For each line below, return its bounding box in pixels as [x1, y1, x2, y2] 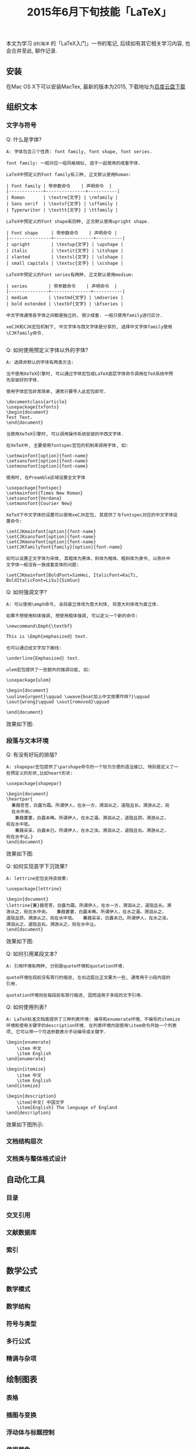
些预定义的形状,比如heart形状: [6, 770, 73, 776]
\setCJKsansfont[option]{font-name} [6, 533, 96, 540]
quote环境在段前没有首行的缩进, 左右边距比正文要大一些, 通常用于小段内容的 [6, 974, 171, 980]
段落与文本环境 [6, 737, 49, 745]
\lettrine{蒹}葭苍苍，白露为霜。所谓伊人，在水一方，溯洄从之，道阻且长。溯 [6, 902, 172, 908]
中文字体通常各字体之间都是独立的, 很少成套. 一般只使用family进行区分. [6, 312, 163, 318]
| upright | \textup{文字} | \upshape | [6, 241, 124, 247]
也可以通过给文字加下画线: [6, 645, 62, 651]
